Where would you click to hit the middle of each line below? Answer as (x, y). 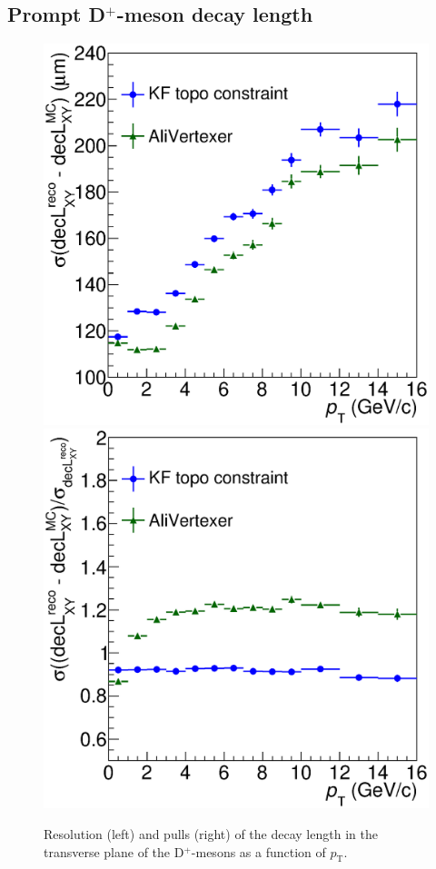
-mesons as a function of (258, 851)
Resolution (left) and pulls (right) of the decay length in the (211, 834)
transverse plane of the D (114, 851)
